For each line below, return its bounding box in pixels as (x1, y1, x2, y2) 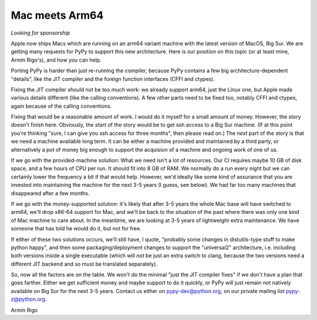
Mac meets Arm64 (11, 9, 104, 22)
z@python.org (11, 296, 46, 303)
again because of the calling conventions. (11, 103, 112, 110)
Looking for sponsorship (11, 29, 70, 36)
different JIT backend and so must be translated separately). (11, 260, 158, 267)
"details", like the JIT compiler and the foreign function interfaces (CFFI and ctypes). (11, 75, 215, 82)
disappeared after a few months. (11, 189, 90, 196)
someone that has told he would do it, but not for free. (11, 225, 141, 232)
